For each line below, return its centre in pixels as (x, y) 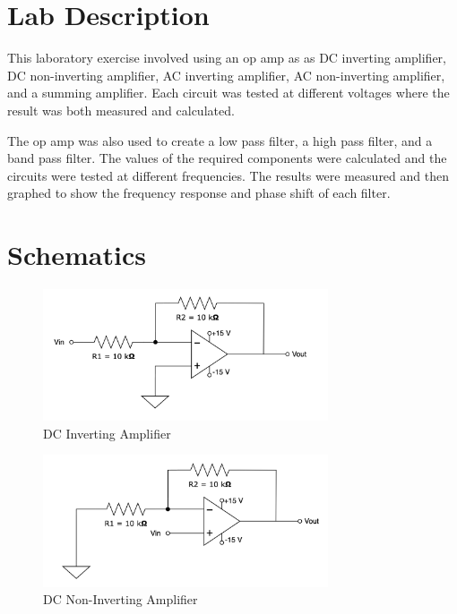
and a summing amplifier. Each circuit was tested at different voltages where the (228, 93)
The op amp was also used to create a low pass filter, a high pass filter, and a (220, 140)
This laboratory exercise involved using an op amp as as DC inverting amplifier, (227, 58)
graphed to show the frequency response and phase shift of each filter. (199, 193)
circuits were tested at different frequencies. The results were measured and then (228, 175)
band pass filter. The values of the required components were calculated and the (227, 158)
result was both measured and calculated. (121, 110)
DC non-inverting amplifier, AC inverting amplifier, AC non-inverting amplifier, (226, 75)
